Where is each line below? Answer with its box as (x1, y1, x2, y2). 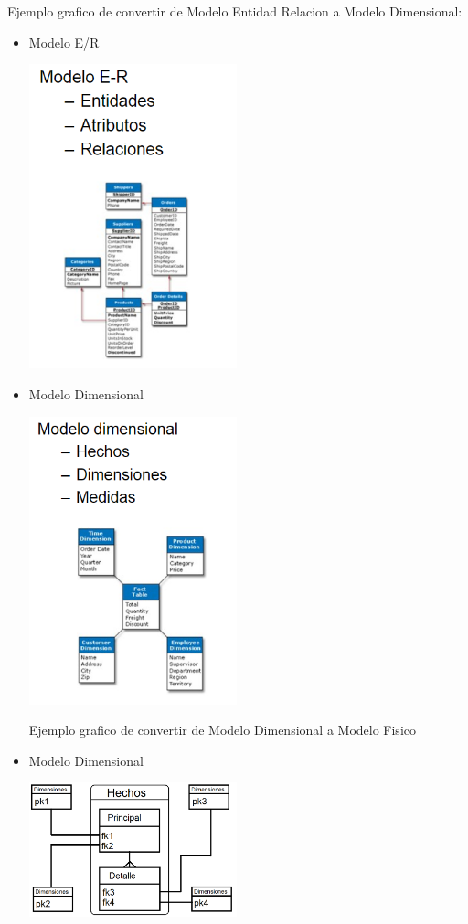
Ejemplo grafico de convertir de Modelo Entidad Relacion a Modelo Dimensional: (7, 2, 463, 20)
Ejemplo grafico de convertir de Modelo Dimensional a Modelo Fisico (28, 720, 416, 739)
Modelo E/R (28, 32, 100, 51)
